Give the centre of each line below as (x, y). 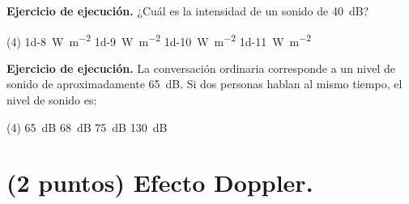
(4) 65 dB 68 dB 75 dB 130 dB (87, 127)
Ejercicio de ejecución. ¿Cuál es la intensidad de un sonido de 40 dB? (188, 11)
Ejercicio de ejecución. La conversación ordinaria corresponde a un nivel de (201, 68)
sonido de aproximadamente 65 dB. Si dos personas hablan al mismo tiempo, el (204, 84)
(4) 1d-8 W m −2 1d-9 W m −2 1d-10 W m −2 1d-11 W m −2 (159, 40)
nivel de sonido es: (52, 100)
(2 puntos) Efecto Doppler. (160, 183)
